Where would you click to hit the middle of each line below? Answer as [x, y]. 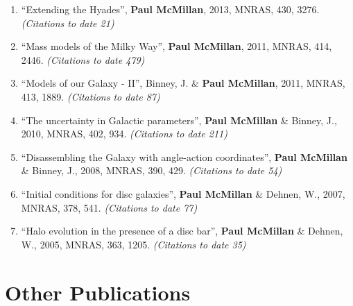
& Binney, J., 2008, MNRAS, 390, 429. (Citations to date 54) [152, 170]
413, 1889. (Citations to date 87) [91, 96]
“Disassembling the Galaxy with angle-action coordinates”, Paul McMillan [184, 156]
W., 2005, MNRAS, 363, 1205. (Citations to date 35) [134, 244]
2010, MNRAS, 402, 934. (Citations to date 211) [124, 134]
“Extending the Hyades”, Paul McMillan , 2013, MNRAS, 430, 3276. [170, 9]
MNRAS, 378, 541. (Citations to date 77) [109, 207]
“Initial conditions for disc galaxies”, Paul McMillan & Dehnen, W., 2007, [183, 193]
